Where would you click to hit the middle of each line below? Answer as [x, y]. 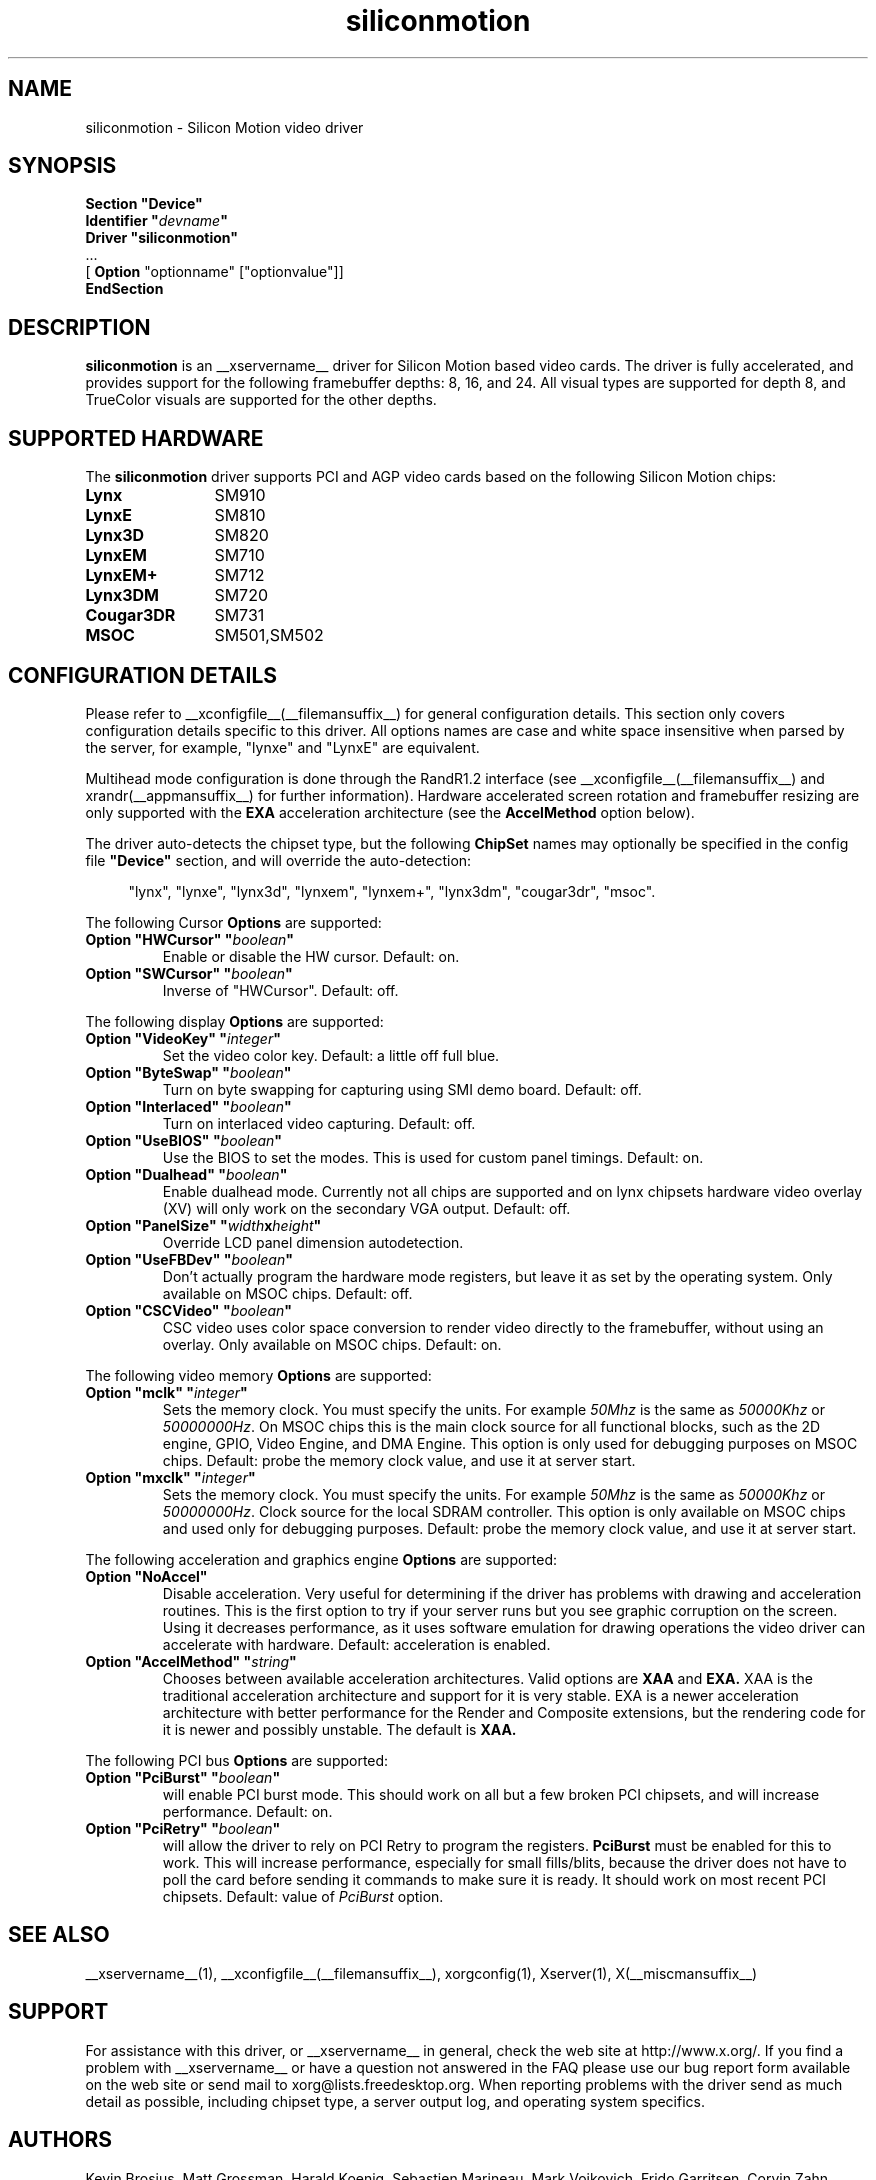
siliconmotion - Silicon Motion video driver [224, 127]
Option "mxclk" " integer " [170, 1477]
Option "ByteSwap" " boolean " [188, 1072]
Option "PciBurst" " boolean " [183, 1777]
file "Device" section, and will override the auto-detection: [278, 860]
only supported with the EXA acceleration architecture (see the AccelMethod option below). [390, 812]
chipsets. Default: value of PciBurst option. [303, 1896]
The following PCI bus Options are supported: [237, 1760]
